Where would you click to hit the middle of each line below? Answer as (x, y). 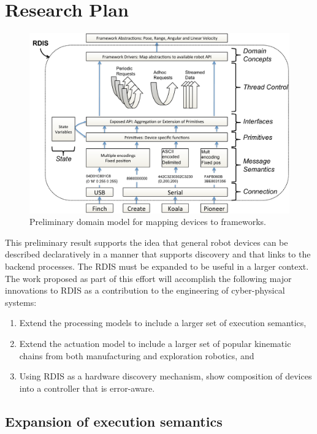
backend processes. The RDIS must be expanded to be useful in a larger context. (157, 266)
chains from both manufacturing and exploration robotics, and (137, 355)
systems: (21, 302)
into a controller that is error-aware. (87, 388)
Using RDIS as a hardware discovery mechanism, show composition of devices (166, 376)
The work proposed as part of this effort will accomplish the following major (148, 278)
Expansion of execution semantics (114, 421)
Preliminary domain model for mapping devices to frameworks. (148, 222)
